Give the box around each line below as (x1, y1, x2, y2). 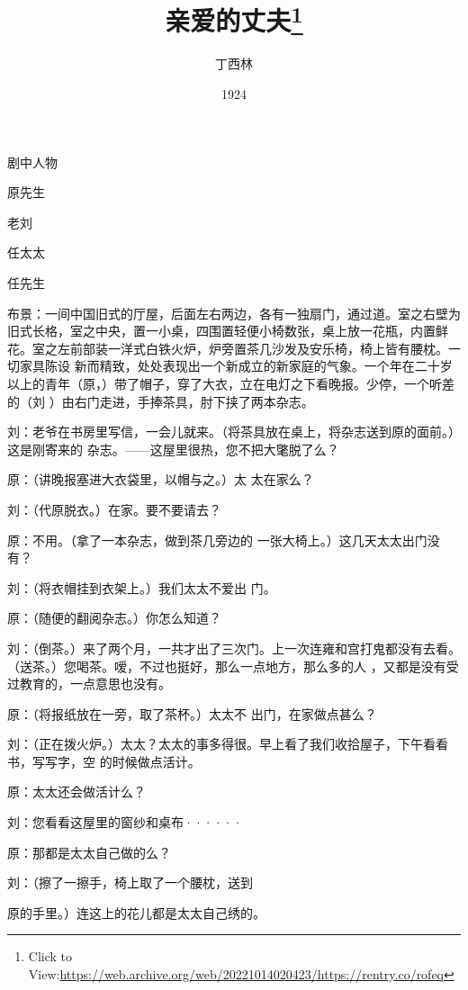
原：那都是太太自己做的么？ (7, 842, 171, 861)
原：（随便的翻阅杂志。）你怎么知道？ (7, 608, 221, 627)
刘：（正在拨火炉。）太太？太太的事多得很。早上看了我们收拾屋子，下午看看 (7, 734, 448, 753)
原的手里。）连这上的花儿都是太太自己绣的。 (7, 903, 265, 922)
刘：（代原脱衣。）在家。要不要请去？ (7, 499, 221, 518)
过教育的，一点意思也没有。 (7, 674, 171, 693)
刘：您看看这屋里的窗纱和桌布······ (7, 813, 243, 832)
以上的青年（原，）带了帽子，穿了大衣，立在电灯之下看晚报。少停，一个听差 (7, 373, 454, 392)
